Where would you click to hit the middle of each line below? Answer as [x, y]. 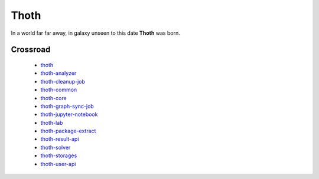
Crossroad [31, 50]
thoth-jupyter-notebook [69, 114]
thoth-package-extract [68, 131]
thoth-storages [59, 155]
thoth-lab [52, 122]
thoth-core [54, 98]
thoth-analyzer [58, 73]
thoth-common [59, 90]
